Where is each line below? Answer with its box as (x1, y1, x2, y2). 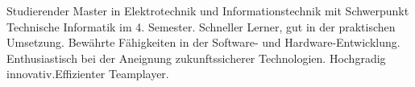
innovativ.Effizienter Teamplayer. (6, 65, 169, 82)
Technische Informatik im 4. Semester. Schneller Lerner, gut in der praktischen (6, 18, 396, 35)
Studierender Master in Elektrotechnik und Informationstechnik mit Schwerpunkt (6, 2, 409, 19)
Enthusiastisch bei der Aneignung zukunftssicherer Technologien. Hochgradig (6, 49, 386, 66)
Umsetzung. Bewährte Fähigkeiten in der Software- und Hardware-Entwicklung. (6, 34, 400, 51)
